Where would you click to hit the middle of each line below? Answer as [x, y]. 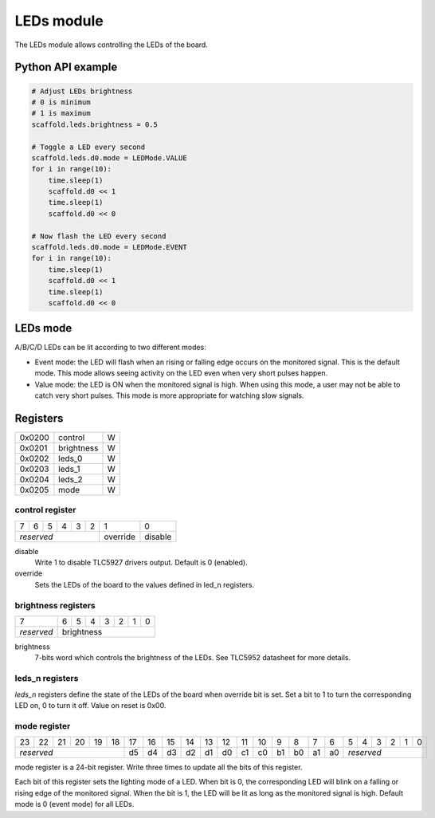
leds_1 [69, 469]
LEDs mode [43, 328]
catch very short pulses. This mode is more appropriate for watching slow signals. [169, 395]
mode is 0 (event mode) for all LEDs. [74, 804]
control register [45, 510]
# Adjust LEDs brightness [82, 91]
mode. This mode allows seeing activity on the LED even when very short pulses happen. [181, 373]
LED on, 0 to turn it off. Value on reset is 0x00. [90, 705]
